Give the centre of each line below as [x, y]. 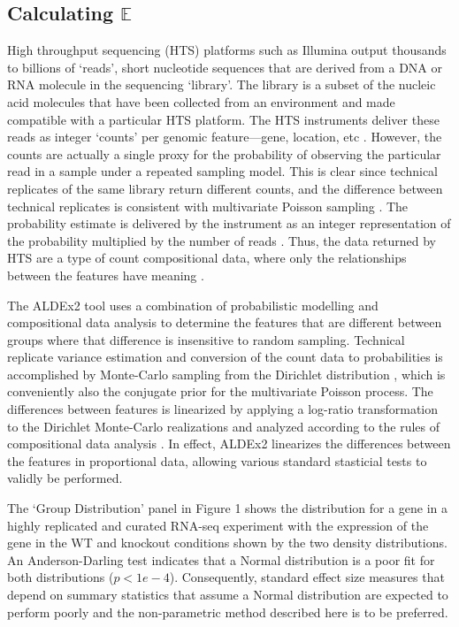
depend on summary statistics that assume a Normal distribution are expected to [228, 595]
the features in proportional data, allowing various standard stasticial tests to [217, 460]
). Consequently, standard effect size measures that [307, 577]
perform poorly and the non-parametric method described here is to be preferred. [228, 612]
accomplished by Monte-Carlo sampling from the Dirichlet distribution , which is [226, 374]
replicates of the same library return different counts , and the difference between [225, 188]
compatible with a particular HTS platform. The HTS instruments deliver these [223, 119]
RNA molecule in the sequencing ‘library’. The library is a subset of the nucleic [222, 84]
